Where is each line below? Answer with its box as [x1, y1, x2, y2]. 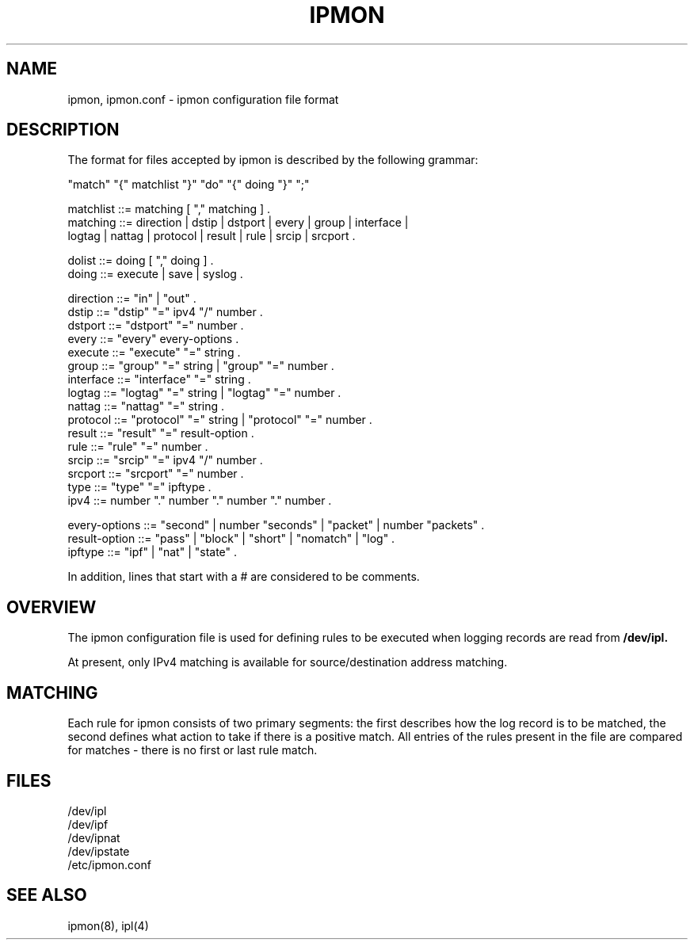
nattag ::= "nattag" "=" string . [67, 399, 225, 414]
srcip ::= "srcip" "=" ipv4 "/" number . [67, 453, 263, 467]
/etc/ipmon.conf [67, 857, 151, 872]
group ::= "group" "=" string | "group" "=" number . [67, 359, 334, 373]
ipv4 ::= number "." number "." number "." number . [67, 494, 332, 508]
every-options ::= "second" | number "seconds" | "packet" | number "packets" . [67, 518, 485, 532]
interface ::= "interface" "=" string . [67, 372, 251, 387]
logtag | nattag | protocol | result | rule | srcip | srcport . [67, 229, 356, 243]
